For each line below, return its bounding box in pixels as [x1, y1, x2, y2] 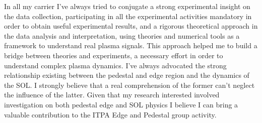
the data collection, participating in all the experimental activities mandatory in [4, 11, 252, 21]
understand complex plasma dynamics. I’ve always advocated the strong [4, 60, 227, 70]
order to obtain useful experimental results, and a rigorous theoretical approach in [4, 21, 258, 31]
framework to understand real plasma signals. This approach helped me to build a [4, 40, 257, 51]
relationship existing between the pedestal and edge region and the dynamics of [4, 70, 249, 80]
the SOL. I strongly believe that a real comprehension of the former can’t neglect [4, 79, 255, 90]
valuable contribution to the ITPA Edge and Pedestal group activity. [4, 109, 217, 119]
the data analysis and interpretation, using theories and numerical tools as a [4, 30, 240, 41]
